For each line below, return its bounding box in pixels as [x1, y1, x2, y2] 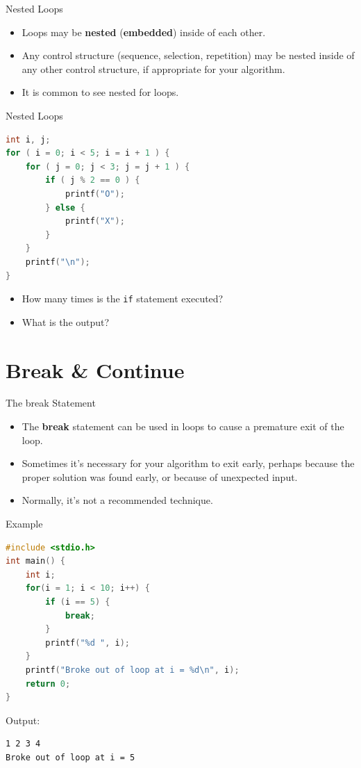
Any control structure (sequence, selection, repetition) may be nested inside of [22, 48, 355, 63]
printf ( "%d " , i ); [45, 637, 131, 648]
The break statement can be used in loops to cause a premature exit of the [22, 419, 344, 434]
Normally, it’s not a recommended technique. [22, 493, 213, 507]
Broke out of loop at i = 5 [6, 752, 135, 762]
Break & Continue [6, 355, 185, 384]
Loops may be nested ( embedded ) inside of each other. [22, 24, 266, 39]
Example [6, 516, 43, 531]
